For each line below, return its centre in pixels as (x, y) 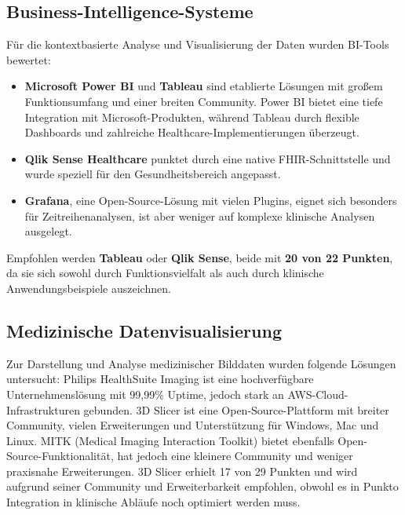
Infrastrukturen (43, 409)
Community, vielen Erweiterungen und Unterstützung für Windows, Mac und (193, 425)
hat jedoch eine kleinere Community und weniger (235, 456)
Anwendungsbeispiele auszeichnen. (89, 288)
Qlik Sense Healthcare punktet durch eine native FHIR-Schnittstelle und (208, 158)
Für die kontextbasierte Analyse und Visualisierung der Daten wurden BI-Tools (198, 44)
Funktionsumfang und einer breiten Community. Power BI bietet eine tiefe (204, 101)
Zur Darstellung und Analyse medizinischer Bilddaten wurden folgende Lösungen (201, 363)
